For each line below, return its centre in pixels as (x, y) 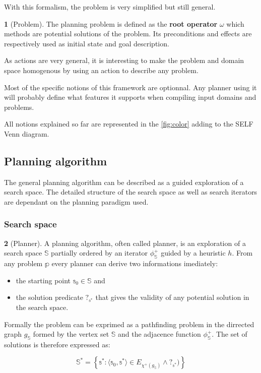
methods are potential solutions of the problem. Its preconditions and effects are (128, 34)
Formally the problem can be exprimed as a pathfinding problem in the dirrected (129, 324)
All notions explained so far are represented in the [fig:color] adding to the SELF (129, 124)
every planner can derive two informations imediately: (135, 263)
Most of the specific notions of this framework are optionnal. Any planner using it (130, 87)
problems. (19, 107)
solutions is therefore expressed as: (57, 344)
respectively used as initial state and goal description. (87, 43)
